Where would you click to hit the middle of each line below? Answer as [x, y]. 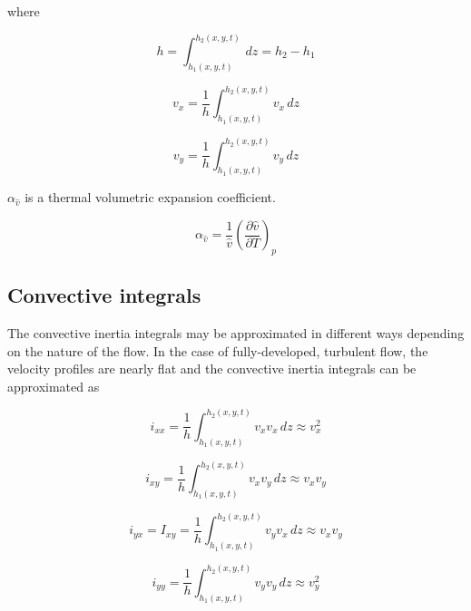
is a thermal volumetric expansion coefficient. [150, 197]
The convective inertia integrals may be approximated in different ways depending [236, 333]
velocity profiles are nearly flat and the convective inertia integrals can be [212, 369]
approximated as [54, 386]
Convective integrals [104, 295]
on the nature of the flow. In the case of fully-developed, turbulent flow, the [218, 350]
